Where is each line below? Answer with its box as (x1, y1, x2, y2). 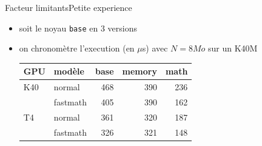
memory (122, 65, 157, 78)
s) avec (142, 42, 168, 55)
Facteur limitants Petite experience (5, 1, 132, 13)
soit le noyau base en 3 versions (19, 21, 137, 34)
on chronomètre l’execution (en (19, 42, 135, 55)
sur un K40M (208, 42, 258, 55)
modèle (53, 65, 84, 78)
